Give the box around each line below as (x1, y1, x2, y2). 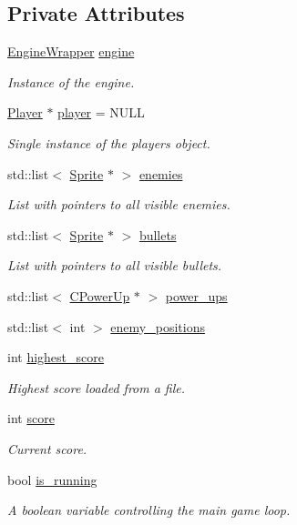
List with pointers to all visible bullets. (7, 256, 222, 275)
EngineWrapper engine (7, 42, 135, 61)
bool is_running (7, 469, 97, 489)
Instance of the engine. (7, 72, 135, 91)
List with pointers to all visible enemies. (7, 195, 230, 214)
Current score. (7, 439, 87, 458)
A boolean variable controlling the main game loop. (7, 500, 291, 520)
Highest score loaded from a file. (7, 378, 186, 397)
